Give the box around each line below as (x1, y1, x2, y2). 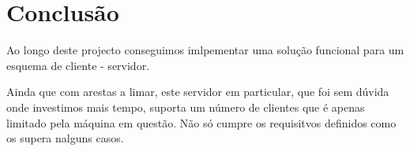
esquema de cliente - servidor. (6, 57, 150, 73)
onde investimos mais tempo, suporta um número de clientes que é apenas (6, 98, 365, 115)
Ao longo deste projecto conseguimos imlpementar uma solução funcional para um (6, 42, 404, 58)
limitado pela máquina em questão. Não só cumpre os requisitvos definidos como (6, 114, 397, 131)
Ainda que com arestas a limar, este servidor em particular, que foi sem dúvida (6, 83, 389, 100)
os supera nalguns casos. (6, 130, 124, 146)
